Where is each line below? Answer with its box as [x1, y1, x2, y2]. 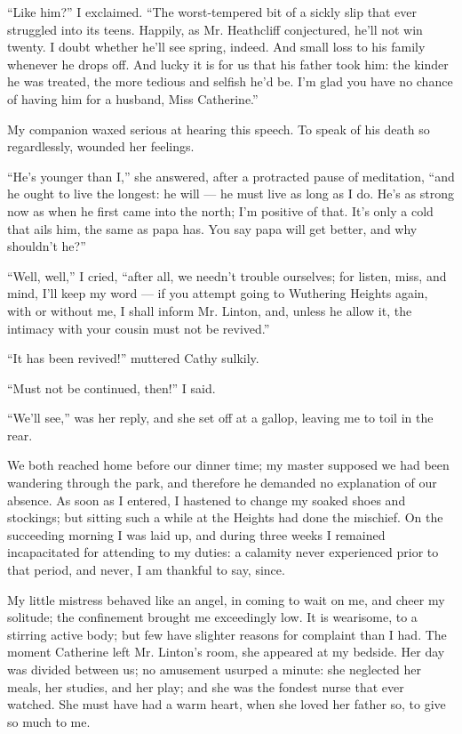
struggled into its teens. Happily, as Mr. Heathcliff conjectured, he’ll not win [7, 20, 423, 38]
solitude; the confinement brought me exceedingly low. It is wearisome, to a [7, 608, 418, 626]
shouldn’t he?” [7, 237, 86, 255]
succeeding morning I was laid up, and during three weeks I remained [7, 525, 386, 544]
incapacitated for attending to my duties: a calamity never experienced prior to [7, 543, 439, 561]
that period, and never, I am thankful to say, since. [7, 561, 285, 579]
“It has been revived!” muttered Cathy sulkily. [7, 349, 259, 367]
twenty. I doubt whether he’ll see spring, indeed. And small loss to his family [7, 37, 426, 56]
